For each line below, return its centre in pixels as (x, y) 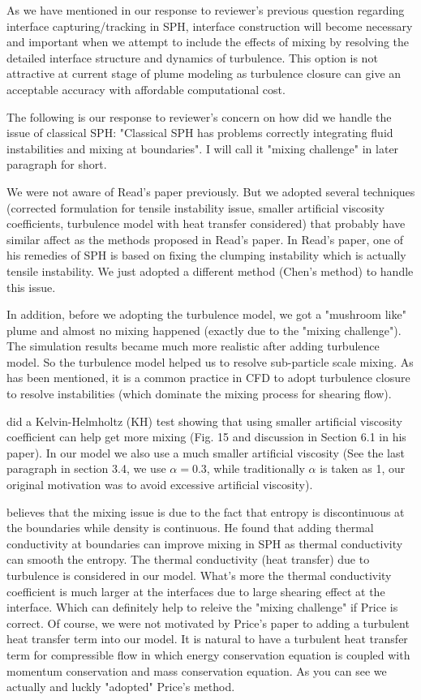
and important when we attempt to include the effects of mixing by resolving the (208, 42)
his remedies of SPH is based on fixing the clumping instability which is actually (206, 255)
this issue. (31, 287)
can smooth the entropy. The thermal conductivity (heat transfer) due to (188, 559)
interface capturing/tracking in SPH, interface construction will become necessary (210, 26)
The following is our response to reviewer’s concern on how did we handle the (199, 116)
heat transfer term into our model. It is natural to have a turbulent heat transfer (207, 639)
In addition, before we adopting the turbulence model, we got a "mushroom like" (206, 314)
